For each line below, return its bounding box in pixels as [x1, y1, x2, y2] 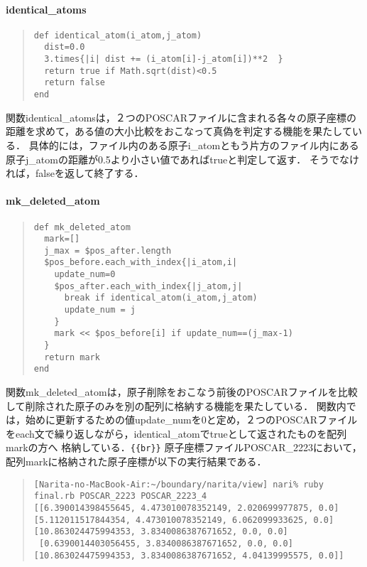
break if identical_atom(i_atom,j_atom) [64, 293, 258, 303]
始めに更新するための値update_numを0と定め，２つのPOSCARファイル [25, 412, 358, 427]
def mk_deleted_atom [33, 222, 131, 232]
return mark [44, 352, 100, 362]
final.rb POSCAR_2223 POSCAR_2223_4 [33, 491, 207, 502]
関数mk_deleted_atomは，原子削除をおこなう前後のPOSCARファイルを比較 [6, 384, 358, 399]
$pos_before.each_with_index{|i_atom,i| [44, 257, 238, 268]
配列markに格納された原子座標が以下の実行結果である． [6, 454, 267, 469]
